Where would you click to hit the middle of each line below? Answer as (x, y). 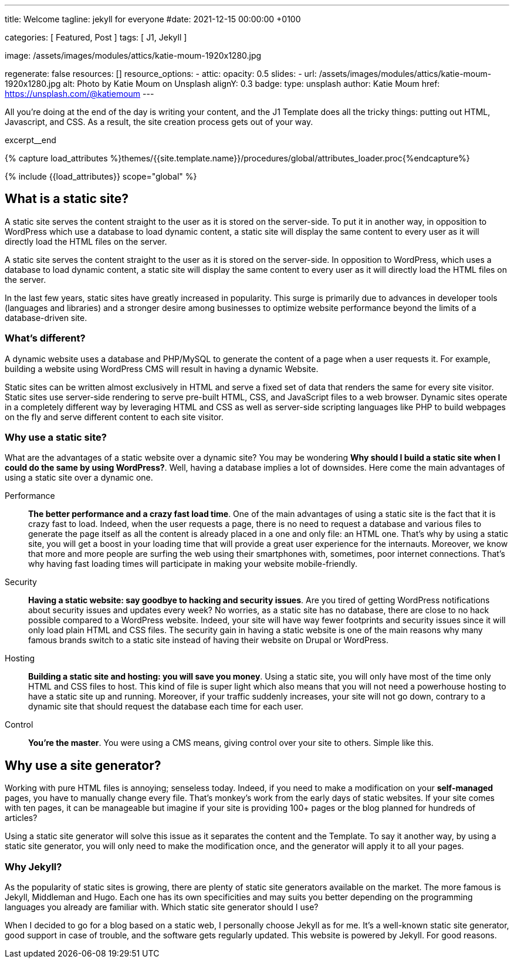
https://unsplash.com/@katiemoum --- (80, 94)
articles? (21, 818)
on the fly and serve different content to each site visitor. (114, 417)
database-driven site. (46, 317)
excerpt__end (31, 140)
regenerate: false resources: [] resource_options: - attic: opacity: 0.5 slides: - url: (161, 74)
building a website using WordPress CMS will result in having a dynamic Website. (162, 369)
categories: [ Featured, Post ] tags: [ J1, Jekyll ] (96, 37)
